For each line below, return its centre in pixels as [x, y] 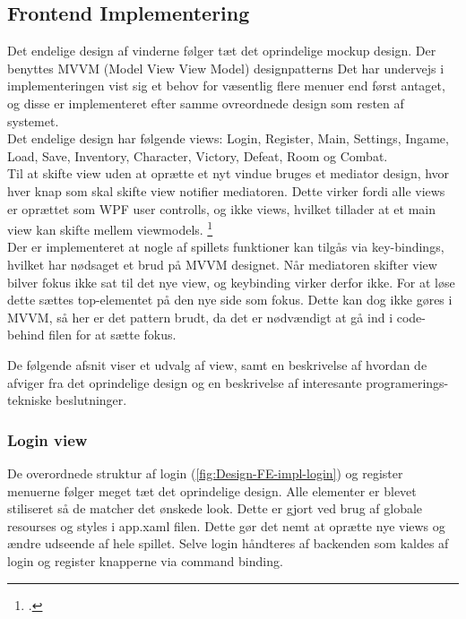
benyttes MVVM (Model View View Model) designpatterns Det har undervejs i [226, 68]
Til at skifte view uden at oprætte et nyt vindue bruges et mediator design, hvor [229, 173]
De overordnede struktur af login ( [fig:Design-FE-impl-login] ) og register [205, 473]
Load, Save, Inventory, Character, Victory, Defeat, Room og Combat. [198, 155]
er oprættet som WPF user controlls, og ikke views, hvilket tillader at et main [222, 208]
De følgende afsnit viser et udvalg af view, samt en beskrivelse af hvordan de [217, 364]
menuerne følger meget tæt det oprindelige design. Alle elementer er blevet [212, 490]
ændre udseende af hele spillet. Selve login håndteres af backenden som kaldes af [228, 543]
